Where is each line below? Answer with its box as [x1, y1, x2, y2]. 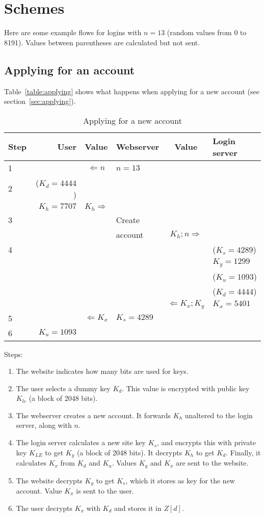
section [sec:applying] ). [4, 96, 76, 106]
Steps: [4, 348, 23, 359]
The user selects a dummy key [16, 383, 111, 393]
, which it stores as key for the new [125, 475, 235, 485]
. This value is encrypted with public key [122, 383, 250, 393]
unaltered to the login [184, 410, 253, 420]
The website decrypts [16, 475, 83, 485]
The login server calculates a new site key [16, 437, 146, 448]
